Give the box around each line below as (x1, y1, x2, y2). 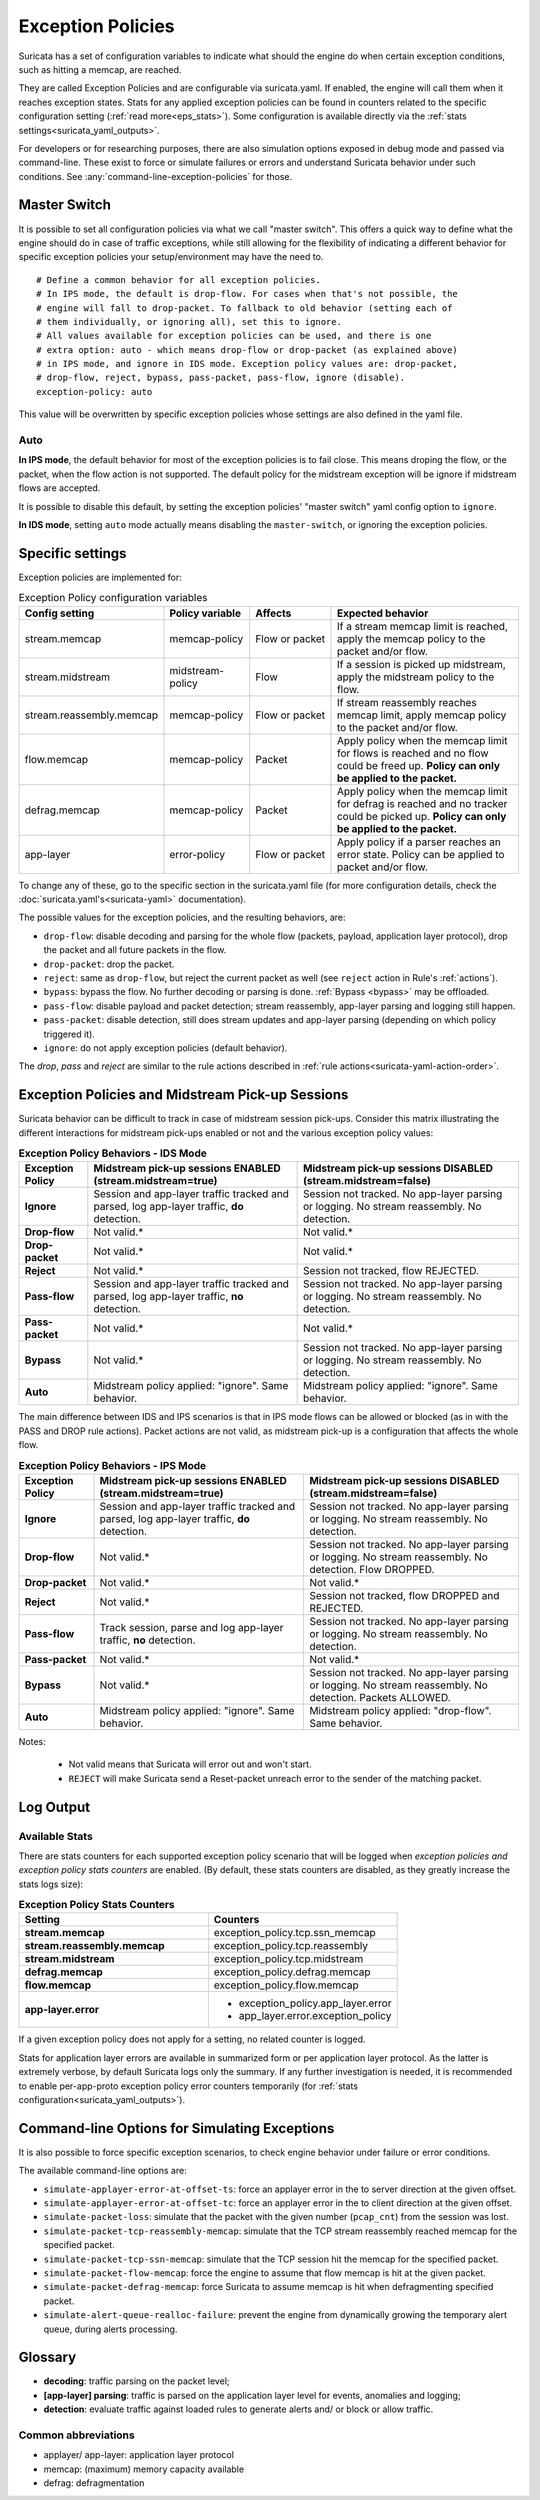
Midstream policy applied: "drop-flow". (309, 1703, 492, 1717)
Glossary (18, 2349, 77, 2366)
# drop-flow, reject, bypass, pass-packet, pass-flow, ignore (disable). (36, 372, 406, 384)
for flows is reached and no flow (336, 746, 489, 760)
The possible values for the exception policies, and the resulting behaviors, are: (18, 911, 346, 924)
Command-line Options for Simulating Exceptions (18, 2120, 335, 2137)
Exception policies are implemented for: (18, 571, 182, 583)
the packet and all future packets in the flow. (43, 944, 227, 956)
